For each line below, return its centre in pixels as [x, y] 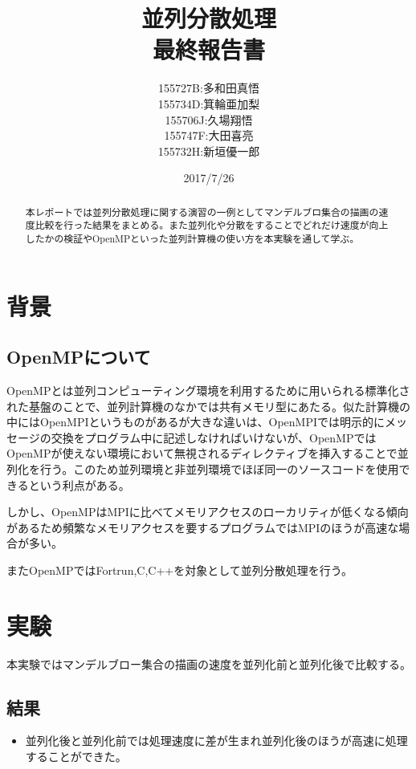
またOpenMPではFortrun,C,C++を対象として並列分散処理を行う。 [179, 570]
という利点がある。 [79, 484]
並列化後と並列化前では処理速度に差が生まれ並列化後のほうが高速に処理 [216, 741]
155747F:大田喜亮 [209, 135]
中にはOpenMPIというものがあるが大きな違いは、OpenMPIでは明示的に [196, 422]
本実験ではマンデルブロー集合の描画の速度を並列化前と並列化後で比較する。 [209, 663]
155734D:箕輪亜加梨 [209, 103]
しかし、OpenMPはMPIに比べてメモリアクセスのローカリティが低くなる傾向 [208, 512]
